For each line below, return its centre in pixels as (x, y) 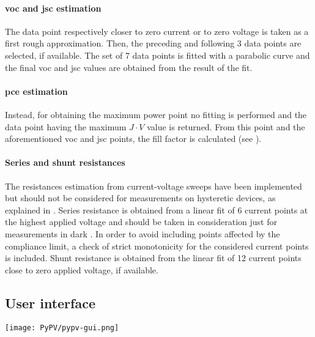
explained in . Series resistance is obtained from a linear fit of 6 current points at (157, 209)
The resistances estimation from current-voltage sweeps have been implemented (154, 186)
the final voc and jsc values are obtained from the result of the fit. (129, 67)
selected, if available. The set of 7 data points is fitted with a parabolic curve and (157, 55)
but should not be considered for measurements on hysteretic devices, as (140, 198)
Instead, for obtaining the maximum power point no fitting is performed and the (156, 114)
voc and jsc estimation (53, 8)
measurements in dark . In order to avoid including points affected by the (143, 233)
